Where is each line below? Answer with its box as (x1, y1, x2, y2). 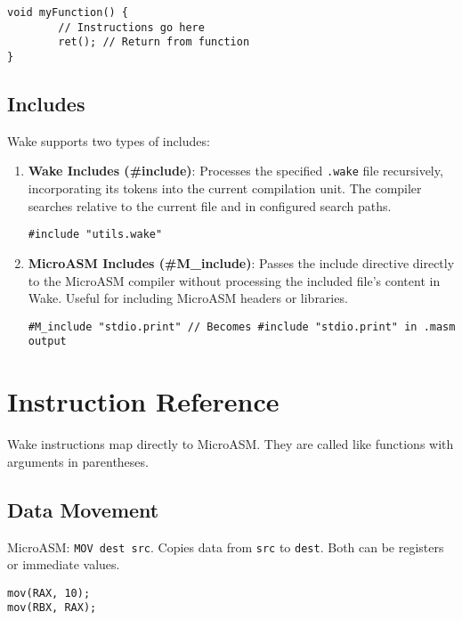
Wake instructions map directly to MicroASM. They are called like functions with (7, 435, 454, 453)
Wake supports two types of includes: (7, 131, 210, 150)
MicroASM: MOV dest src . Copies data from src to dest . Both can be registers (7, 537, 444, 556)
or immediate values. (7, 555, 120, 574)
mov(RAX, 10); (7, 586, 91, 600)
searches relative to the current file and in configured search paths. (28, 196, 392, 215)
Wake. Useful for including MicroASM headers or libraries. (28, 289, 348, 307)
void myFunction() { (7, 6, 129, 19)
